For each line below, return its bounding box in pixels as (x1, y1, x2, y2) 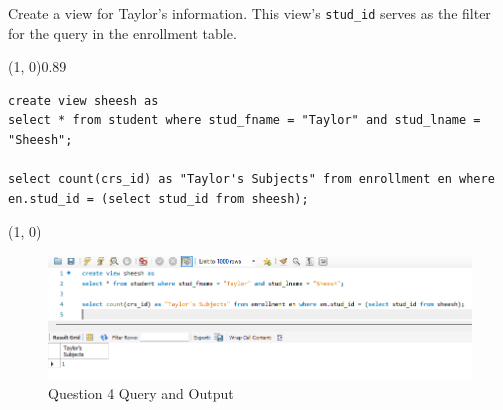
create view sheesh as (8, 93, 159, 108)
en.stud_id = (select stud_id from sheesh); (8, 191, 309, 206)
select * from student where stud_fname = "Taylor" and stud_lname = (8, 113, 481, 128)
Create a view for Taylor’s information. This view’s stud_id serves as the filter (8, 3, 491, 23)
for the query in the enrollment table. (8, 22, 237, 43)
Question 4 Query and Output (48, 382, 234, 403)
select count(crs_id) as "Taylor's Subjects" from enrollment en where (8, 172, 495, 187)
